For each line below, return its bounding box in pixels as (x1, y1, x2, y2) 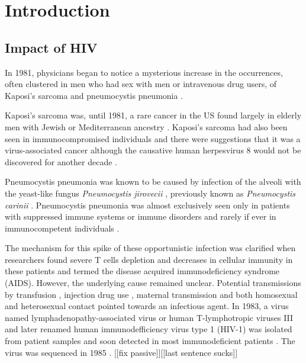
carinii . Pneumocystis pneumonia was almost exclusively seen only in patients (5, 198, 290, 211)
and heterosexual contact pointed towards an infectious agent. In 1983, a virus (5, 300, 289, 312)
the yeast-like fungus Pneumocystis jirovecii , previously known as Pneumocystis (5, 187, 296, 199)
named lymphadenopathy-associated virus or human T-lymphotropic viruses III (5, 311, 294, 323)
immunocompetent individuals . (5, 221, 120, 234)
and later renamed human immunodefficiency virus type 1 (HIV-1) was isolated (5, 323, 292, 335)
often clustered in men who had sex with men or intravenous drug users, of (5, 78, 277, 90)
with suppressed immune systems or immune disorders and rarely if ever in (5, 210, 276, 223)
